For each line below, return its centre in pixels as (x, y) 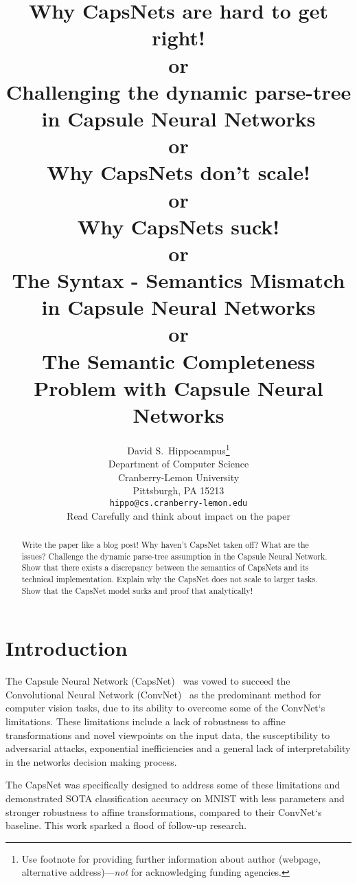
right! (178, 37)
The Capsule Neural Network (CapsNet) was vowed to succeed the (148, 681)
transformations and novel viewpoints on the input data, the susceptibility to (168, 734)
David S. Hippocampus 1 (178, 449)
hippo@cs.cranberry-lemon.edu (178, 503)
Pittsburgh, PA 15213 (178, 490)
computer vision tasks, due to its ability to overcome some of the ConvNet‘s (165, 708)
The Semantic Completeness (178, 361)
